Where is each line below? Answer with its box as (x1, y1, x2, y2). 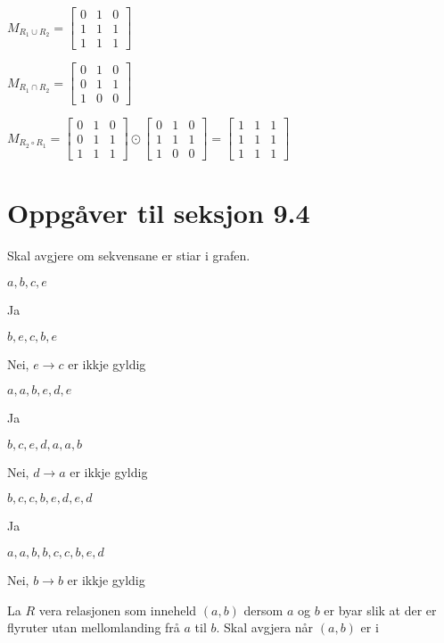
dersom (243, 600, 284, 619)
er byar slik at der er (324, 600, 437, 619)
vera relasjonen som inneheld (38, 600, 197, 619)
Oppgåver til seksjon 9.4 (7, 194, 310, 231)
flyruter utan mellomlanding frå (7, 618, 180, 637)
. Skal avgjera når (216, 618, 314, 637)
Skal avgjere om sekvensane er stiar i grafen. (7, 246, 251, 265)
